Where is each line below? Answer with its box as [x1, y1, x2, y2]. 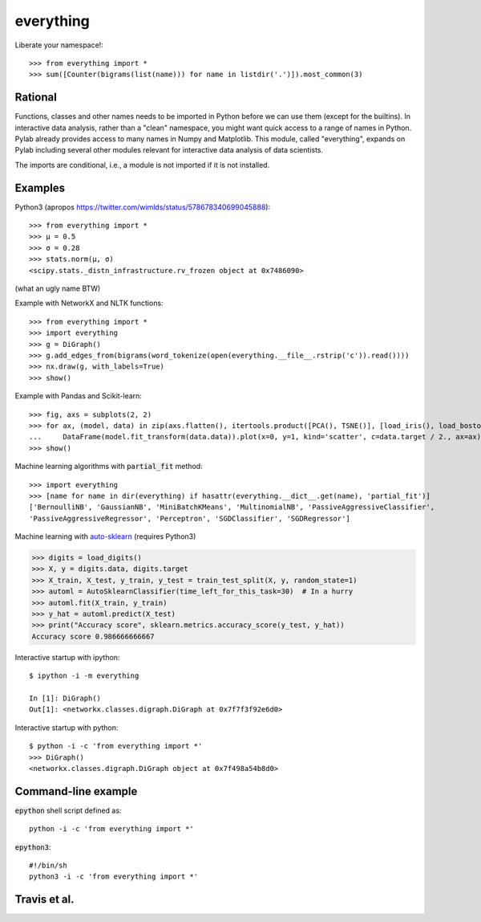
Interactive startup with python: [14, 723, 119, 732]
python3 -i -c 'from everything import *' [29, 872, 199, 881]
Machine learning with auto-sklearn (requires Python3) [14, 532, 196, 541]
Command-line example [14, 784, 138, 798]
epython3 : [14, 842, 51, 851]
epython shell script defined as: [14, 806, 122, 815]
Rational [14, 91, 58, 104]
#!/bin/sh [29, 860, 67, 870]
